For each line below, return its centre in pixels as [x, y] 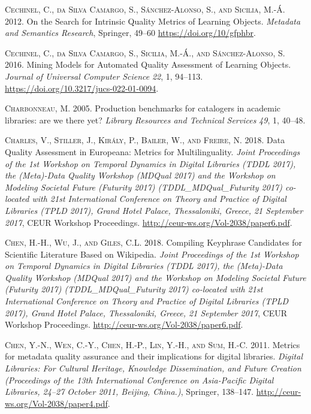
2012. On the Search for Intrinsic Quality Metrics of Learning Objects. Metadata [153, 21]
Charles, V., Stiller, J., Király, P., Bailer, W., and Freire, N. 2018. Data [145, 140]
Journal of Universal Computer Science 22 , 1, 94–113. [104, 76]
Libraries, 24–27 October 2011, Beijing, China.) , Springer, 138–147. [129, 392]
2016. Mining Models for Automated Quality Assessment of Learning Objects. [148, 64]
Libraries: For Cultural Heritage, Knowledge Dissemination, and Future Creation [153, 368]
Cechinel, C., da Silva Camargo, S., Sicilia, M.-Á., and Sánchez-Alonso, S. [145, 52]
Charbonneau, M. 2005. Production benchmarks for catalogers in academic [143, 108]
